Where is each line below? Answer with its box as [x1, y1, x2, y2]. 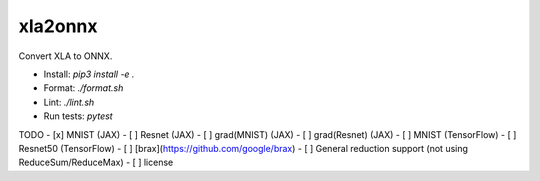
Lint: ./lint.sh [43, 96, 95, 108]
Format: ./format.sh [43, 82, 124, 94]
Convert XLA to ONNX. [18, 50, 113, 62]
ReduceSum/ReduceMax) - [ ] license [18, 156, 174, 169]
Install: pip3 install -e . [43, 68, 135, 80]
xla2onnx [18, 15, 98, 37]
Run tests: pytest [43, 110, 114, 122]
